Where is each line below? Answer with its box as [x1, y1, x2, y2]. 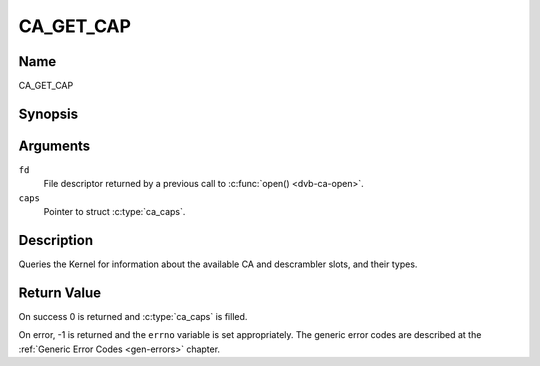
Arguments [18, 137, 91, 154]
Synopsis [18, 105, 79, 122]
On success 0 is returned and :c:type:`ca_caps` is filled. [18, 310, 248, 322]
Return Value [18, 284, 102, 301]
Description [18, 231, 94, 249]
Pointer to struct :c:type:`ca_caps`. [43, 206, 186, 218]
